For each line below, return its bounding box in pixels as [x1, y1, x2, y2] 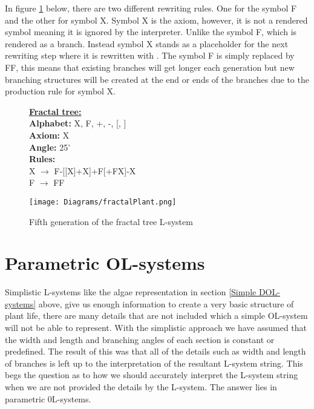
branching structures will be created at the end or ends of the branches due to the [5, 73, 309, 85]
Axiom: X [29, 128, 70, 141]
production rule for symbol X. [5, 85, 116, 97]
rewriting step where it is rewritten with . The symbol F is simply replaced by [5, 49, 295, 62]
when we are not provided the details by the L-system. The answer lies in [5, 381, 277, 393]
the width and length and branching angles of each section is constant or [5, 333, 275, 345]
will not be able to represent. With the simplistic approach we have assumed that [5, 321, 307, 334]
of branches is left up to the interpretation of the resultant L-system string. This [5, 356, 303, 369]
